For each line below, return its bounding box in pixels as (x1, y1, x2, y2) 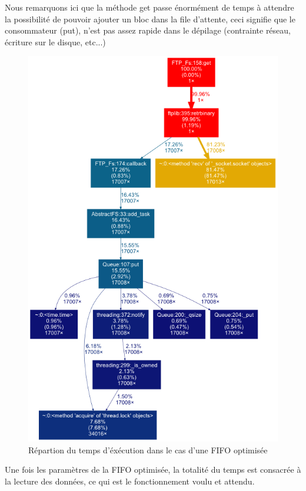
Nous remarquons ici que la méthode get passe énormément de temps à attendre (5, 1, 294, 13)
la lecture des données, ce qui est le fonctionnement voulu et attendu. (5, 475, 255, 487)
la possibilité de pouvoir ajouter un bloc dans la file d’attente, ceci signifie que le (5, 12, 295, 25)
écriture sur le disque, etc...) (5, 35, 106, 48)
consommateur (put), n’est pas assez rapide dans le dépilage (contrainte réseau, (5, 24, 291, 37)
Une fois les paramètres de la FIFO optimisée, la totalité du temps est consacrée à (5, 463, 301, 476)
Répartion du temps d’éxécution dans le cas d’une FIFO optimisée (28, 443, 268, 456)
